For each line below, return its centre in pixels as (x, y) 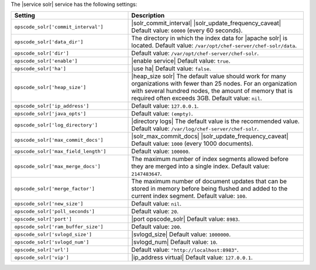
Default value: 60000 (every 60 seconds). (187, 30)
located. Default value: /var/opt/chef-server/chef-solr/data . (214, 46)
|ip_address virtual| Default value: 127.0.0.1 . (192, 258)
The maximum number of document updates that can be (209, 182)
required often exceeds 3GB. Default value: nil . (197, 98)
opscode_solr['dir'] (42, 53)
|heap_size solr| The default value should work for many (209, 76)
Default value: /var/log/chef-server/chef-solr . (195, 129)
